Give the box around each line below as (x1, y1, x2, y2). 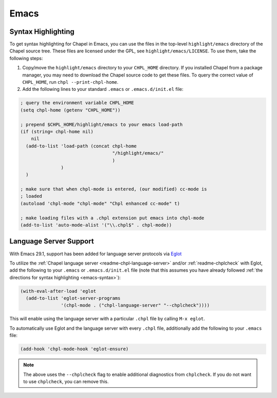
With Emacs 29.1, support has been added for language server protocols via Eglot (9, 251, 182, 257)
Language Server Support (9, 237, 94, 246)
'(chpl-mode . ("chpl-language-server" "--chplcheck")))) (61, 302, 210, 308)
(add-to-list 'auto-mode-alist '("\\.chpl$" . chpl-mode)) (20, 222, 172, 228)
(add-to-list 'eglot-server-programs (26, 295, 121, 301)
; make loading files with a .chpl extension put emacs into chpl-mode (20, 215, 205, 221)
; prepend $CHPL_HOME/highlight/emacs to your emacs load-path (20, 121, 183, 127)
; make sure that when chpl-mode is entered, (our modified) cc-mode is (20, 186, 207, 192)
